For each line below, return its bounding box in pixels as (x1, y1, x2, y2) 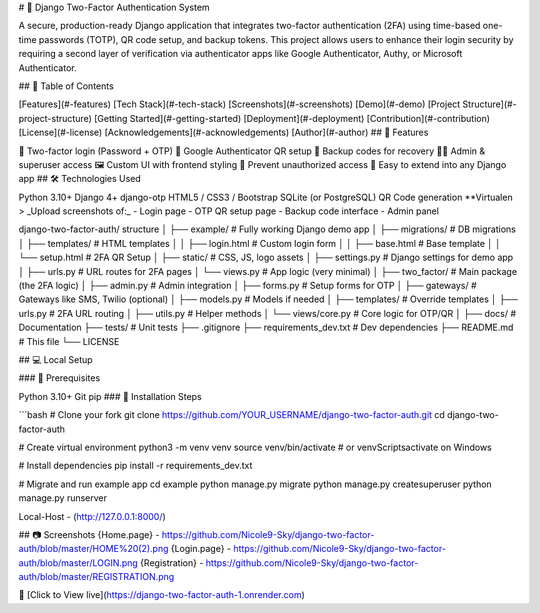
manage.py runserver (18, 492, 108, 504)
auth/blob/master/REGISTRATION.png (18, 571, 175, 583)
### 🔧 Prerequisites (18, 372, 101, 384)
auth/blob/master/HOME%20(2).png (18, 543, 169, 555)
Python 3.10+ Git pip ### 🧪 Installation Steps (18, 390, 202, 402)
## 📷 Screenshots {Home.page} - (18, 528, 160, 540)
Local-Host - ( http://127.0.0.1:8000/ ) (18, 510, 167, 522)
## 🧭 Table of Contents (18, 80, 114, 92)
